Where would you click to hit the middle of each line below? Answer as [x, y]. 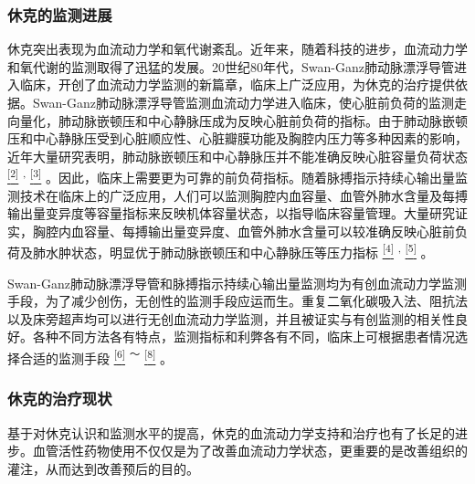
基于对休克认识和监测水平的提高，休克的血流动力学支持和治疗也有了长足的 [231, 432]
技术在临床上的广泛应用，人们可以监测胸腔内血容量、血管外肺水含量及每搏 [243, 195]
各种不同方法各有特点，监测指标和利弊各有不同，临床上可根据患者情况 [243, 337]
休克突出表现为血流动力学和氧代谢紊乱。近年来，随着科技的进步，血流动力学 [237, 49]
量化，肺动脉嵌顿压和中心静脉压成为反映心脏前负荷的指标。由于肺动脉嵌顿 [243, 120]
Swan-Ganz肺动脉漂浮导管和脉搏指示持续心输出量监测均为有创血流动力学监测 [237, 283]
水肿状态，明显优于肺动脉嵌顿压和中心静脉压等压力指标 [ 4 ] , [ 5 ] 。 [239, 251]
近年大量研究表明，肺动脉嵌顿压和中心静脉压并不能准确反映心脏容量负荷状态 [237, 156]
